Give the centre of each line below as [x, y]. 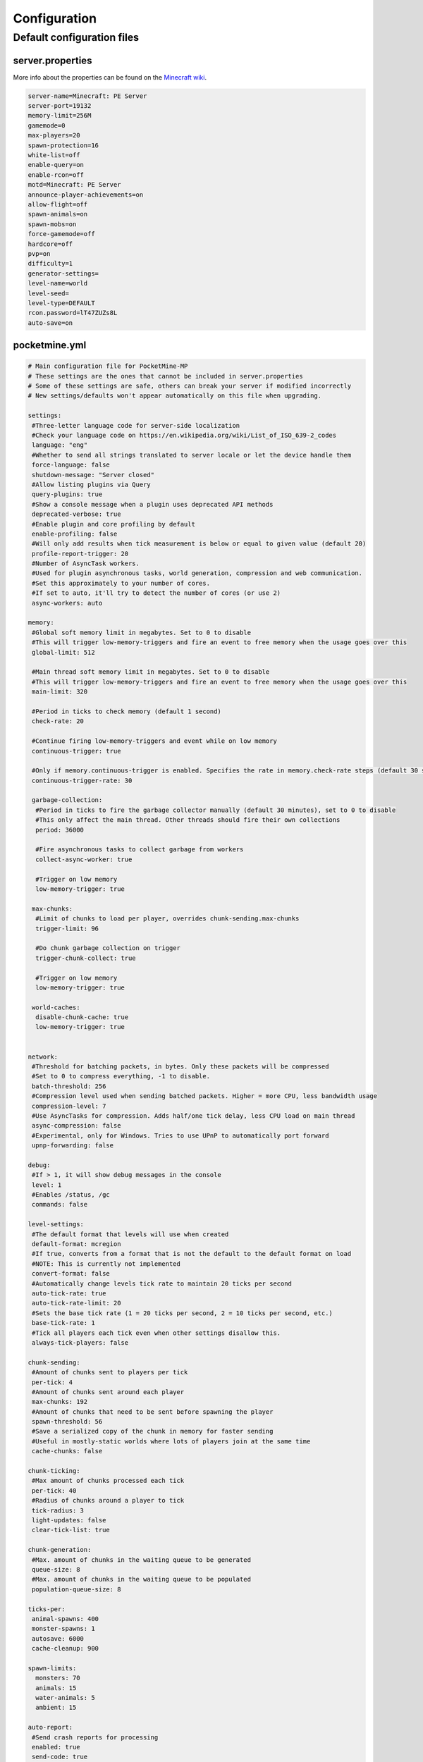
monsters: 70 [58, 1678]
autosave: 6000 [58, 1638]
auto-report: [50, 1727]
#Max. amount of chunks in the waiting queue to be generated [142, 1560]
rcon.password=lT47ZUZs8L [73, 313]
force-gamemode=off [61, 234]
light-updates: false [69, 1520]
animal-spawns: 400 [65, 1619]
